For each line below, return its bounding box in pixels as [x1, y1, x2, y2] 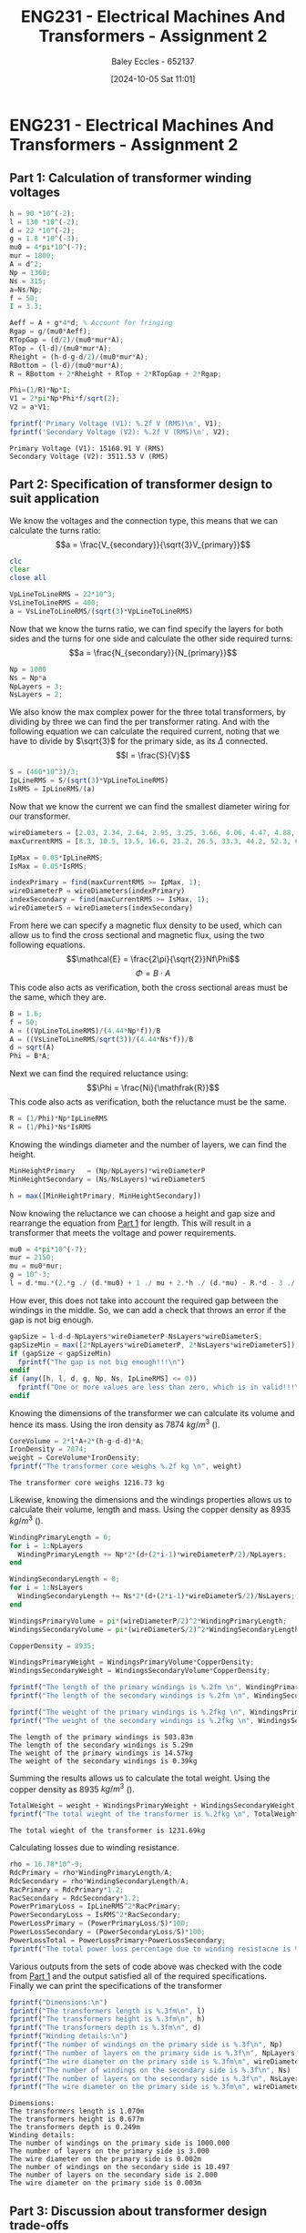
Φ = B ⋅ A [135, 967, 171, 978]
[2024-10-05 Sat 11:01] [110, 73, 196, 84]
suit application [9, 491, 100, 506]
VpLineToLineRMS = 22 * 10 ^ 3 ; [9, 590, 117, 599]
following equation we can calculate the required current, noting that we [9, 726, 280, 737]
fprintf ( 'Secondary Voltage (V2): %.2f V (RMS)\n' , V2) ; [9, 427, 230, 436]
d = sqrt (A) [9, 1043, 55, 1053]
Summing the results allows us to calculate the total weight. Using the [9, 1772, 270, 1783]
